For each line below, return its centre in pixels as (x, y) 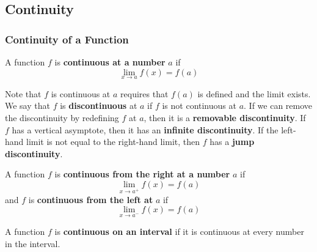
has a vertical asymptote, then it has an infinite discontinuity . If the (145, 129)
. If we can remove (278, 106)
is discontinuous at (99, 106)
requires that (144, 93)
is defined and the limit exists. (254, 93)
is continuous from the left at (91, 199)
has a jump (232, 142)
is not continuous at (199, 106)
